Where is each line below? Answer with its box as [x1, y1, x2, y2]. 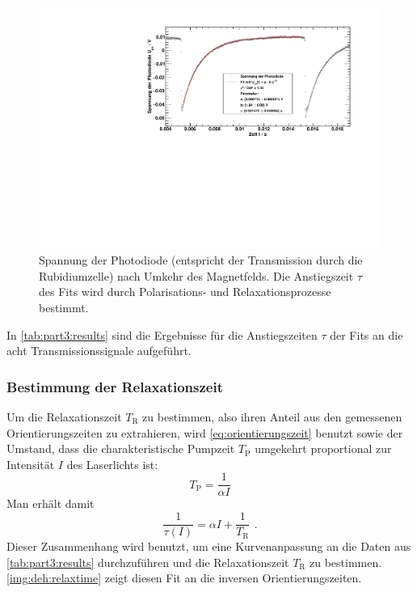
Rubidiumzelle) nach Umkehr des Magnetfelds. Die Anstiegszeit [39, 267, 354, 284]
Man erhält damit [6, 495, 95, 512]
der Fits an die [330, 326, 403, 343]
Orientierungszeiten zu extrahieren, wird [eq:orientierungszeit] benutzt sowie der [6, 424, 403, 441]
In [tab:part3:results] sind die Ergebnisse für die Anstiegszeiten [6, 326, 318, 343]
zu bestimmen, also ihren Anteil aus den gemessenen [142, 408, 402, 425]
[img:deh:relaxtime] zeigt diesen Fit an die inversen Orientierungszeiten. [6, 569, 362, 586]
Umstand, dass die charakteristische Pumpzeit [6, 440, 235, 457]
